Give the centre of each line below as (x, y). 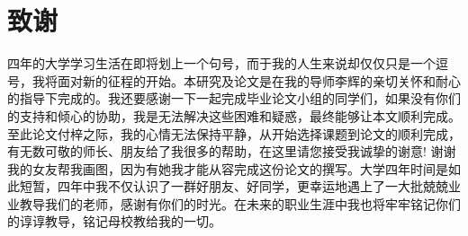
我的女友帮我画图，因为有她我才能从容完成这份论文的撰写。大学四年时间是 (228, 168)
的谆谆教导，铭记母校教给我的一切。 (114, 221)
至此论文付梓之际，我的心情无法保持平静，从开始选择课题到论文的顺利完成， (234, 133)
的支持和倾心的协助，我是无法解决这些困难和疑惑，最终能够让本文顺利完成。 (234, 115)
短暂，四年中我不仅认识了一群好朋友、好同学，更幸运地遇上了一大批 (221, 186)
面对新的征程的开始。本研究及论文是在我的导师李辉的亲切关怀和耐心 (259, 80)
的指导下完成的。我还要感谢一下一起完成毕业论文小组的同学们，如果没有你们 (234, 98)
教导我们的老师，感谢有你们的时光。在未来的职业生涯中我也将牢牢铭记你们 (240, 203)
